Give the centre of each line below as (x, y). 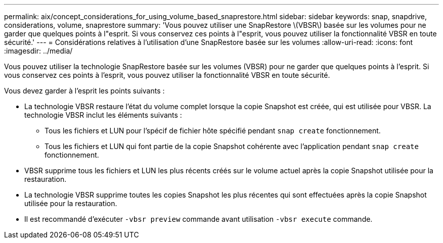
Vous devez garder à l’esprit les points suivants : (84, 91)
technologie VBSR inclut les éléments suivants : (103, 115)
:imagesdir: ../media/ (38, 51)
